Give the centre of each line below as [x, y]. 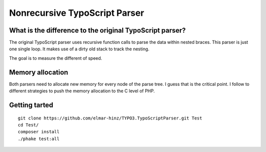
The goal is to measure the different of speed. [56, 58]
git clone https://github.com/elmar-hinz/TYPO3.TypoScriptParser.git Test [110, 118]
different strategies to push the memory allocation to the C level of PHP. [82, 91]
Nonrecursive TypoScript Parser [77, 13]
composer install [39, 132]
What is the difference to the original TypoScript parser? [98, 30]
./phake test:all [39, 139]
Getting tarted [31, 105]
